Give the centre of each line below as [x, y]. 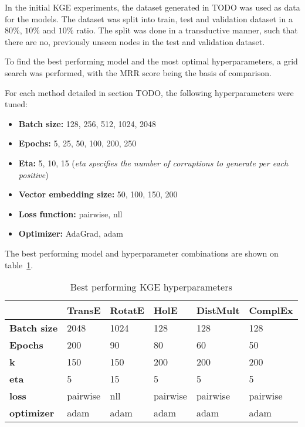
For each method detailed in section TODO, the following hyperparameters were [149, 92]
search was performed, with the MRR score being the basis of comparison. [138, 72]
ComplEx [271, 310]
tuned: [16, 104]
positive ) [33, 174]
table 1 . [19, 264]
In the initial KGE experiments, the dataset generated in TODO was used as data [152, 7]
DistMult [218, 310]
